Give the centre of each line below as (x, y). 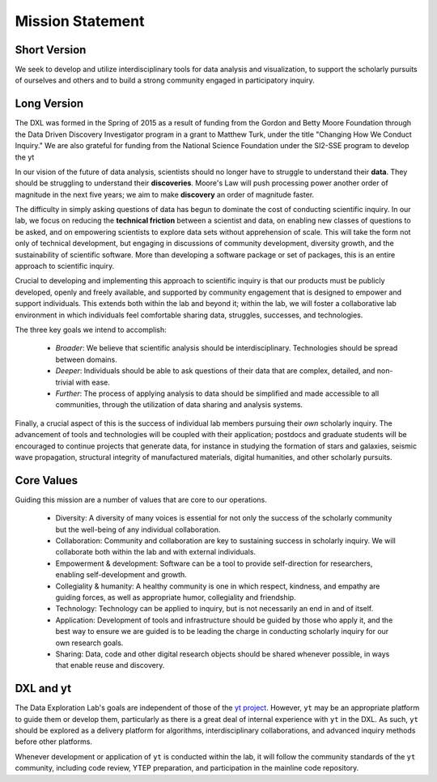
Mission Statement (80, 21)
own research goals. (89, 643)
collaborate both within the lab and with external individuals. (156, 552)
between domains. (86, 359)
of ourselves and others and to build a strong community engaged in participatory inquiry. (165, 80)
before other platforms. (54, 742)
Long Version (49, 104)
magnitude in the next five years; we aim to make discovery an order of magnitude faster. (165, 194)
